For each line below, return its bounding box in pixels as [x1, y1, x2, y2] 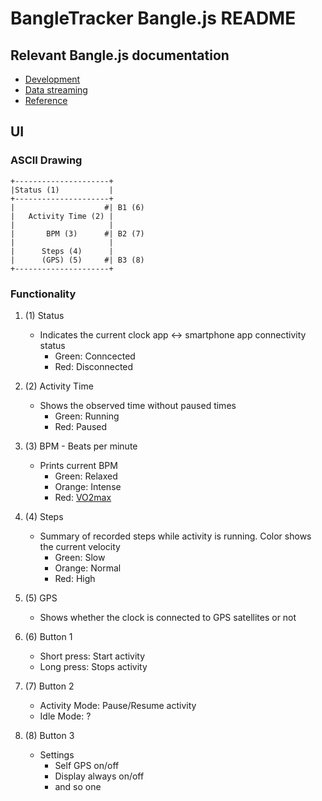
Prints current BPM [39, 459, 118, 471]
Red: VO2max [54, 491, 112, 503]
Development [24, 73, 81, 85]
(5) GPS [24, 592, 58, 604]
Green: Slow [54, 551, 106, 563]
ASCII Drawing [10, 153, 83, 167]
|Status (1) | [10, 185, 114, 195]
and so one [54, 780, 102, 792]
